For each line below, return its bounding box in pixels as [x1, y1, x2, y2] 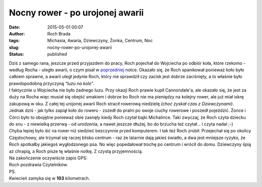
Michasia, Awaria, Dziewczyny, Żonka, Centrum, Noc [47, 38, 153, 44]
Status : [9, 51, 24, 57]
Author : [9, 31, 25, 36]
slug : [9, 44, 19, 50]
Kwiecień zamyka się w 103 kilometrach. [9, 175, 90, 181]
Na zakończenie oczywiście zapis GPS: [9, 155, 88, 161]
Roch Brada [47, 31, 71, 36]
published [47, 51, 67, 57]
